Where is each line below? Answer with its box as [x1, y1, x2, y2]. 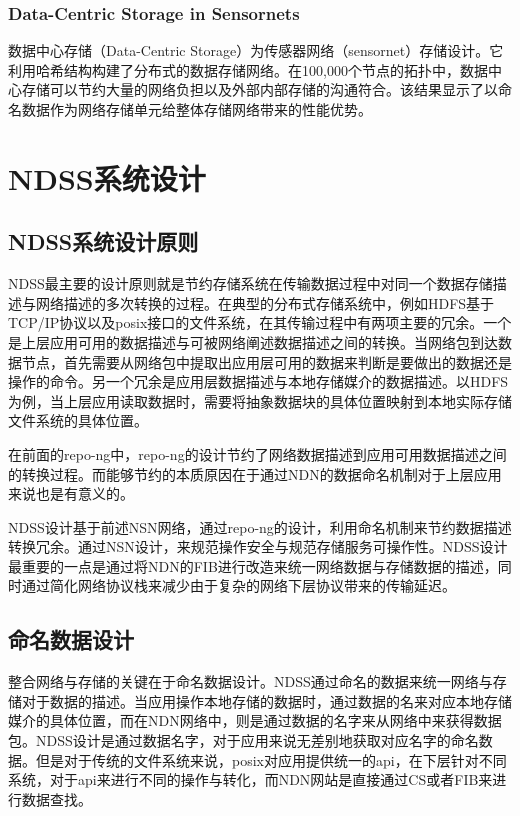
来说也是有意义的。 [8, 483, 134, 504]
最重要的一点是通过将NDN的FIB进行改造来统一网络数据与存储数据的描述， [8, 555, 498, 576]
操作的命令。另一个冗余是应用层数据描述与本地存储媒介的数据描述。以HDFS [8, 371, 509, 392]
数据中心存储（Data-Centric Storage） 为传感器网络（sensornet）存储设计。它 [8, 40, 504, 61]
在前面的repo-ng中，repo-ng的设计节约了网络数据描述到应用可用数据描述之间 [8, 443, 507, 464]
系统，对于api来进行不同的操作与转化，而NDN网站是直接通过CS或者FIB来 [8, 769, 493, 790]
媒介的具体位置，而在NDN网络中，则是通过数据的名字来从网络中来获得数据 [8, 710, 502, 731]
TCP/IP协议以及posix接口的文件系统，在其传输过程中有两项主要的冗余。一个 [8, 312, 512, 333]
